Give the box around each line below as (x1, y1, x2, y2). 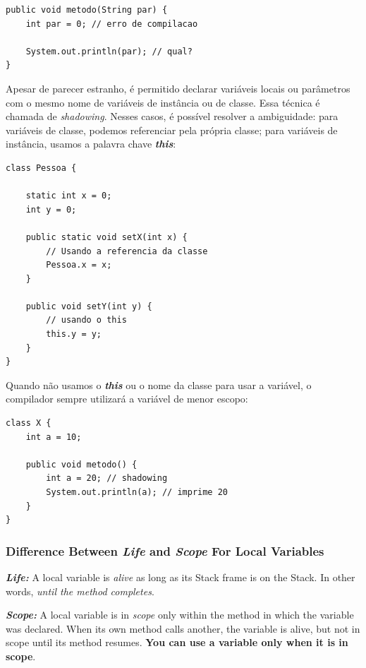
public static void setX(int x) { (25, 232, 188, 242)
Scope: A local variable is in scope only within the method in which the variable (6, 607, 354, 622)
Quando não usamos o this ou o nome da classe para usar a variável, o (6, 377, 312, 392)
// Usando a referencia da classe (46, 246, 208, 256)
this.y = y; (46, 329, 102, 340)
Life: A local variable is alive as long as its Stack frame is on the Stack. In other (6, 570, 355, 584)
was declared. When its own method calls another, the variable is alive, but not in (6, 621, 360, 636)
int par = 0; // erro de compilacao (25, 18, 198, 29)
